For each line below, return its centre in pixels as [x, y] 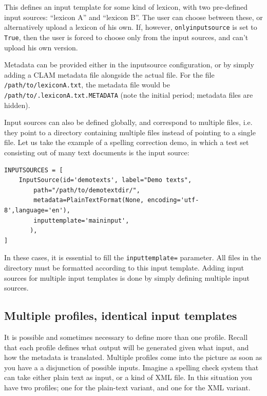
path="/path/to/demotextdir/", [87, 190]
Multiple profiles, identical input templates [121, 316]
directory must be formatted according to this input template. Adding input [124, 267]
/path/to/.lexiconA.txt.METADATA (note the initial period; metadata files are [129, 94]
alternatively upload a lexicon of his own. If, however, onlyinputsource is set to [131, 27]
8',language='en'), [37, 210]
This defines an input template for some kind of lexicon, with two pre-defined [126, 7]
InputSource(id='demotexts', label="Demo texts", [105, 180]
